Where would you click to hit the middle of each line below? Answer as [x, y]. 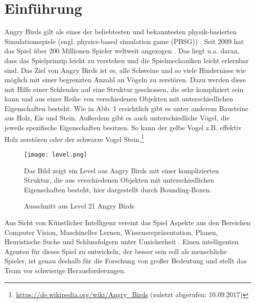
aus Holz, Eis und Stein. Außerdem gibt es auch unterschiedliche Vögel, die [117, 118]
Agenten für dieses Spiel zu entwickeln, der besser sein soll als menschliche [116, 251]
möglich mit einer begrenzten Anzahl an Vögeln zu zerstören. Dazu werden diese [125, 80]
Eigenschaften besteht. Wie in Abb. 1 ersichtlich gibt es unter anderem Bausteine [127, 108]
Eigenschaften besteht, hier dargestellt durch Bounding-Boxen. [118, 189]
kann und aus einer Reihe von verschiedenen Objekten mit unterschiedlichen [119, 99]
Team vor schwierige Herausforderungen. [65, 270]
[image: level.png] [56, 154]
